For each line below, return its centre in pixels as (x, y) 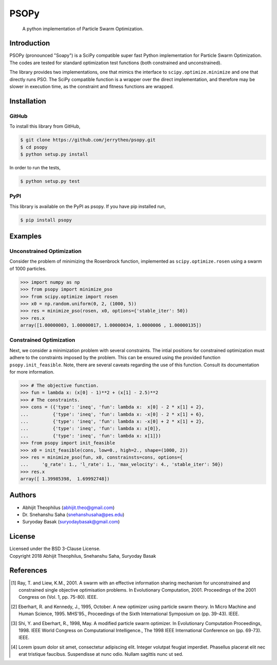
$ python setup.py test (50, 181)
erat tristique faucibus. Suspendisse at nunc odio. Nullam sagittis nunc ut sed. (101, 654)
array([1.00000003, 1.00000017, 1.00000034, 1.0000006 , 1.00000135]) (111, 325)
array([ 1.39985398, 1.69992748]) (65, 479)
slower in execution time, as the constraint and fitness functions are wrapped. (92, 87)
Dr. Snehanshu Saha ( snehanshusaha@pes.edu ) (73, 514)
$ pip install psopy (46, 220)
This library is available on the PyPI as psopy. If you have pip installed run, (88, 206)
